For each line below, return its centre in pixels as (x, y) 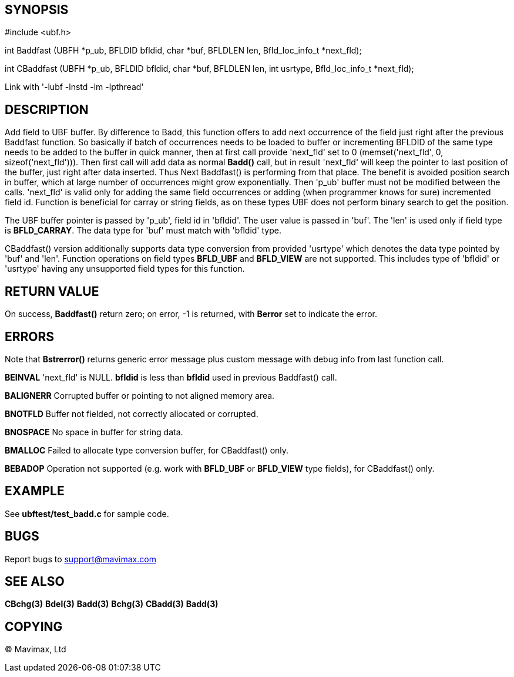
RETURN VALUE (52, 291)
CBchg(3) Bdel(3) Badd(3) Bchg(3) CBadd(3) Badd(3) (112, 604)
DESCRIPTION (47, 109)
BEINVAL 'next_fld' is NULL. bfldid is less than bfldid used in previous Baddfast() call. (171, 377)
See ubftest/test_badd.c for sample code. (87, 513)
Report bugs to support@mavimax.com (80, 559)
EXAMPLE (35, 491)
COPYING (34, 626)
